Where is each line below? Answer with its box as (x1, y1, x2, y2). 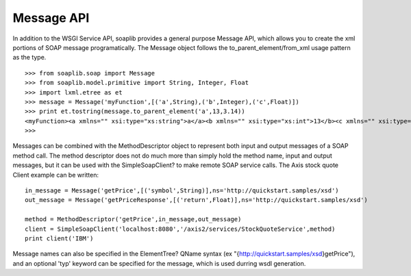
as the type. (12, 53, 47, 62)
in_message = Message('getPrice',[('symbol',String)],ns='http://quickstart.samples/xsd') (25, 187, 339, 195)
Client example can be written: (12, 171, 99, 179)
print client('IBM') (25, 234, 94, 242)
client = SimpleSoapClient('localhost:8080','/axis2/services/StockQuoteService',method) (25, 225, 336, 233)
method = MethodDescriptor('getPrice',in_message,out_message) (25, 216, 242, 223)
